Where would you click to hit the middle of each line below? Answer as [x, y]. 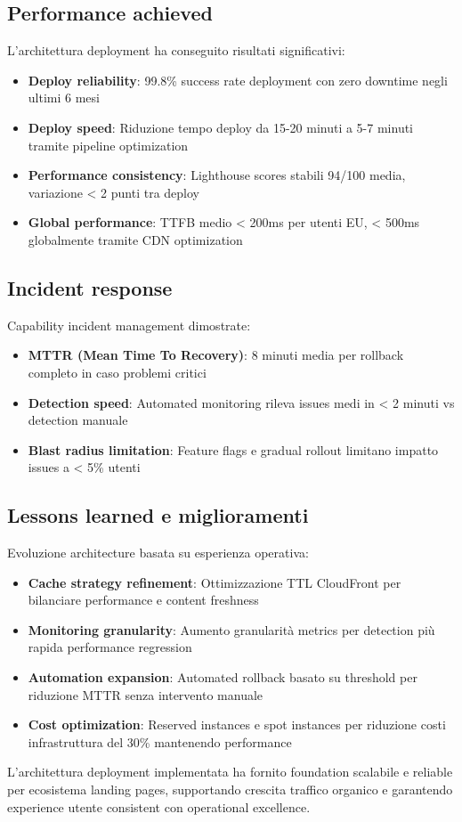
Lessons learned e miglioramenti [158, 515]
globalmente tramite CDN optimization [135, 239]
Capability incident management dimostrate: [129, 325]
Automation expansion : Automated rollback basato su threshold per [223, 677]
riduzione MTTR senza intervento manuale [146, 694]
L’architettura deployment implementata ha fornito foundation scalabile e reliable [230, 772]
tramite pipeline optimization [108, 145]
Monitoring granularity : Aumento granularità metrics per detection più [231, 629]
